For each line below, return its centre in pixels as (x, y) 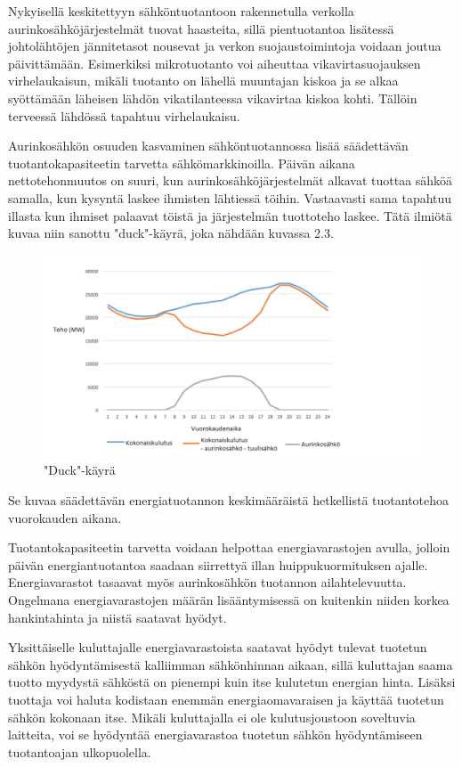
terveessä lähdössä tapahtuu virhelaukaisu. (124, 115)
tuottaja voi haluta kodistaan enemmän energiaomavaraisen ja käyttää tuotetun (226, 699)
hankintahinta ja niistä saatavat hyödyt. (118, 617)
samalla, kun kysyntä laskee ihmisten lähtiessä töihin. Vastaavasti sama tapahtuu (230, 197)
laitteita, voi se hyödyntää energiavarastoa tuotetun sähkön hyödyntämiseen (215, 734)
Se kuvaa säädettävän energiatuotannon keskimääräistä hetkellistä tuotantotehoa (229, 500)
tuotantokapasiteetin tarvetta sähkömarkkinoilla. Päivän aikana (182, 163)
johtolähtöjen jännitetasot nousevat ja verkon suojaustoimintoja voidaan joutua (225, 46)
